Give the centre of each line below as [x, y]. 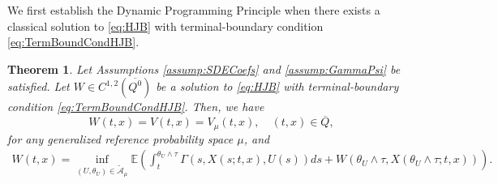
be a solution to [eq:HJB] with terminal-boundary [277, 86]
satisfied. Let [39, 86]
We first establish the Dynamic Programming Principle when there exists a [194, 10]
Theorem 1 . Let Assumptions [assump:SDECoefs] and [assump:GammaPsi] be [204, 68]
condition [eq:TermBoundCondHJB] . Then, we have [136, 107]
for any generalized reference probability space [120, 138]
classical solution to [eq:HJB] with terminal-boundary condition [165, 26]
